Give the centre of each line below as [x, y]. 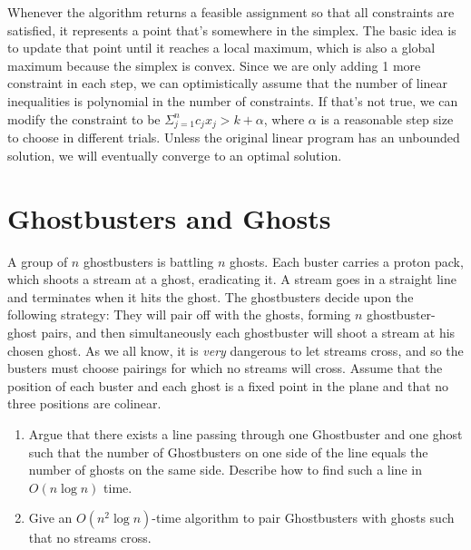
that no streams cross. [90, 538]
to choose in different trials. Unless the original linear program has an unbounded [234, 137]
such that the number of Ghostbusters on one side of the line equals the [228, 452]
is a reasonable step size [387, 118]
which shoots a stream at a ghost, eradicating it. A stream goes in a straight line [232, 279]
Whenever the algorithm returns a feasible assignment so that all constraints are [231, 12]
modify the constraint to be [84, 118]
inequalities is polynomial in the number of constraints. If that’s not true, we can [233, 100]
